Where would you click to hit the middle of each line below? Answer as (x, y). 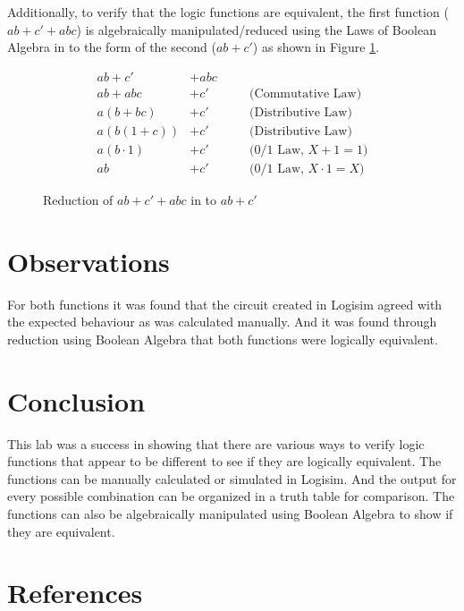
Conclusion (76, 400)
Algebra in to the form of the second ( (112, 47)
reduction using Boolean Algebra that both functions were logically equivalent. (223, 339)
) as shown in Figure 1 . (316, 47)
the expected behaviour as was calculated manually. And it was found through (222, 322)
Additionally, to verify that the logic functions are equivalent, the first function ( (228, 12)
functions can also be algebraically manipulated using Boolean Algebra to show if (230, 513)
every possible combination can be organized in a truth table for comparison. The (231, 496)
